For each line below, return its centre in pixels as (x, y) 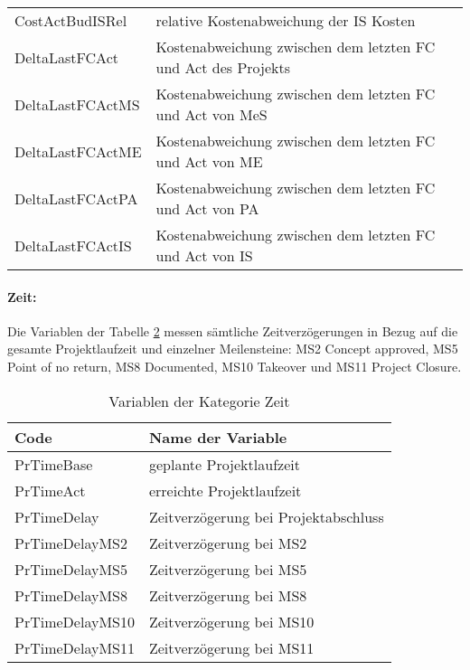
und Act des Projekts (223, 67)
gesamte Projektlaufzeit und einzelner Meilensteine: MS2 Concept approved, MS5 (233, 349)
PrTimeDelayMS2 (71, 543)
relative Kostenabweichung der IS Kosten (286, 20)
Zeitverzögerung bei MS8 (228, 595)
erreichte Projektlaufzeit (225, 490)
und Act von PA (207, 208)
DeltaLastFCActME (78, 151)
